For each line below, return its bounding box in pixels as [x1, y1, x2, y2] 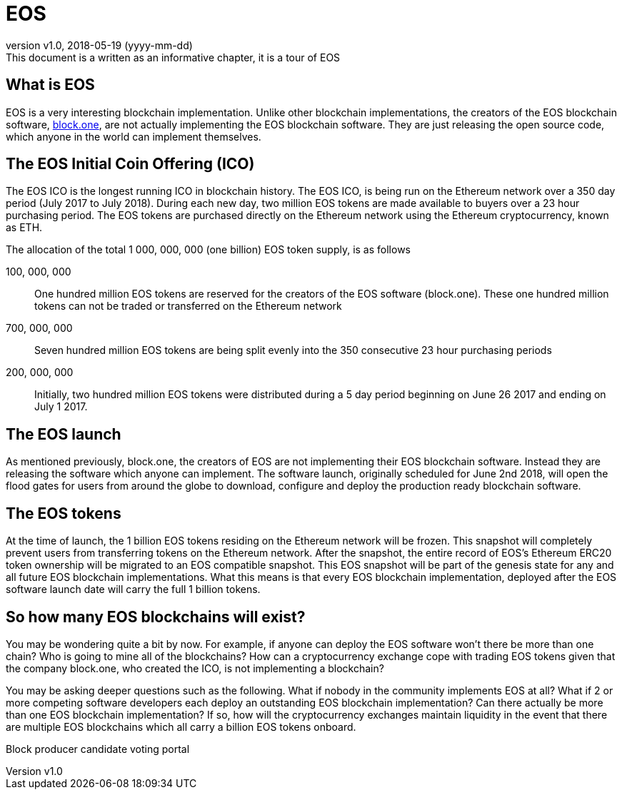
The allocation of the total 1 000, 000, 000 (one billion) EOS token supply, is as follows [6, 243, 411, 256]
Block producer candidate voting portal [6, 742, 190, 755]
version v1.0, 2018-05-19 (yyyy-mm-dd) [6, 39, 193, 51]
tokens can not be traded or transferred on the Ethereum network [34, 300, 342, 313]
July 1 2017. [34, 400, 88, 413]
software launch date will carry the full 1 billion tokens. [6, 583, 261, 596]
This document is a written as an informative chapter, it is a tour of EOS [6, 51, 341, 64]
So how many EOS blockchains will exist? [6, 607, 306, 626]
